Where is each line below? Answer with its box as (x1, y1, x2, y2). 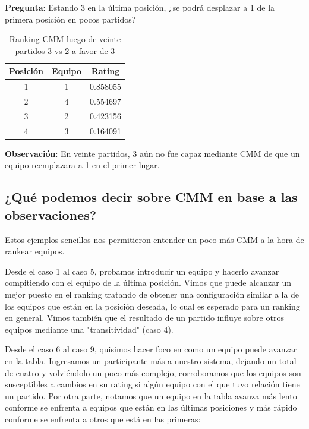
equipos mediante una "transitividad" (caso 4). (5, 323, 174, 335)
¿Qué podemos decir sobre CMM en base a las (5, 188, 298, 206)
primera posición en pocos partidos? (5, 12, 136, 25)
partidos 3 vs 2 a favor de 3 (15, 44, 115, 56)
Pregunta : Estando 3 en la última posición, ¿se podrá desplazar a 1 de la (5, 1, 275, 13)
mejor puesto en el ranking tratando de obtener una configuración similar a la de (5, 288, 299, 300)
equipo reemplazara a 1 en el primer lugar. (5, 159, 160, 171)
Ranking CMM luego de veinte (9, 33, 121, 45)
